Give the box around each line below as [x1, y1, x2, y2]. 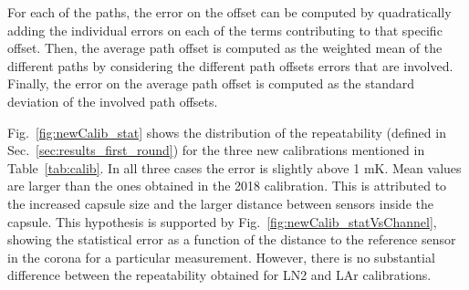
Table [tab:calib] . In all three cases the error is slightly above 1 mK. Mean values [7, 158, 462, 177]
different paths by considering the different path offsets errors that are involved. [7, 56, 453, 75]
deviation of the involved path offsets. [7, 91, 218, 110]
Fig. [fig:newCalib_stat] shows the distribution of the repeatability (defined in [7, 122, 446, 141]
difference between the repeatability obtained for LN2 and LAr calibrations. [7, 265, 432, 285]
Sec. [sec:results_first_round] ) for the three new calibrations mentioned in [7, 140, 425, 160]
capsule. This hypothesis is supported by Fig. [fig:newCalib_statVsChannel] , [7, 212, 437, 231]
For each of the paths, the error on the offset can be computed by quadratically [7, 3, 452, 21]
